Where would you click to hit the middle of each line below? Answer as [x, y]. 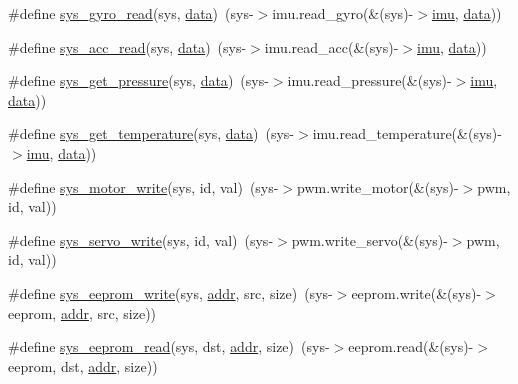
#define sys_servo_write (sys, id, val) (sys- [141, 239]
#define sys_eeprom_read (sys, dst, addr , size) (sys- [169, 346]
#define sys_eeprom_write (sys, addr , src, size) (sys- [170, 292]
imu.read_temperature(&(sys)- [407, 133]
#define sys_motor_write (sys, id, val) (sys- [143, 186]
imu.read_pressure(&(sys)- [369, 80]
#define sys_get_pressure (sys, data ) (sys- [138, 80]
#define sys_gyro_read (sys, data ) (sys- [131, 13]
